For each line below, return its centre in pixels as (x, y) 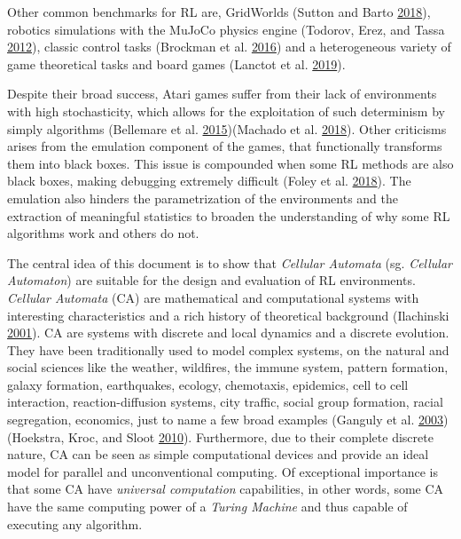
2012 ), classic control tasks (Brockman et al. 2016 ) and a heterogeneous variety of (229, 47)
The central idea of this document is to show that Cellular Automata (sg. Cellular (230, 262)
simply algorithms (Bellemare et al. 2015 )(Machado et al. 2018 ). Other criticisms (227, 128)
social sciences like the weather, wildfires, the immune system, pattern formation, (228, 367)
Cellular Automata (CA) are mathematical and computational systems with (213, 297)
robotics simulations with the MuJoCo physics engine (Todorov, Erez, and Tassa (226, 29)
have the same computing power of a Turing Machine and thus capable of (207, 507)
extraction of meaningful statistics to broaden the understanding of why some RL (229, 215)
